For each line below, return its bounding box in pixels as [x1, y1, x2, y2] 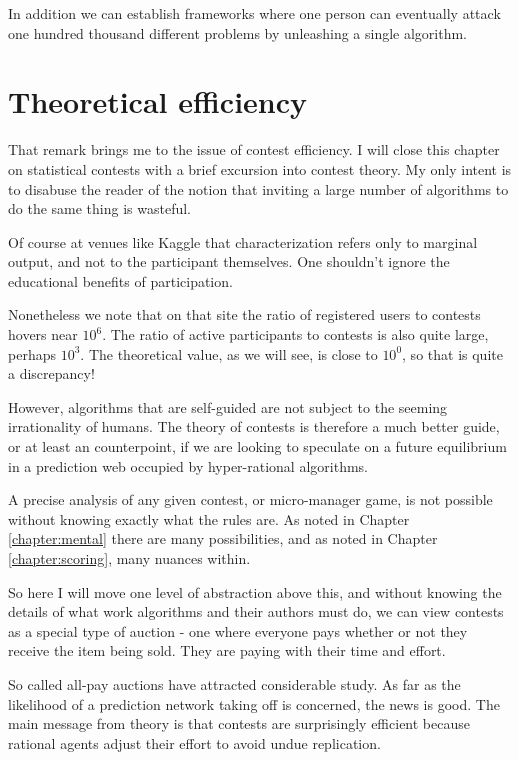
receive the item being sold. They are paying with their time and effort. [8, 640, 446, 661]
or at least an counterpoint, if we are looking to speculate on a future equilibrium [8, 436, 507, 457]
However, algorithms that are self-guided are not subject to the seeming [8, 396, 448, 417]
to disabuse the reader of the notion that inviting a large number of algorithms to [8, 178, 509, 199]
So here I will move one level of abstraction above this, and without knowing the [8, 581, 502, 602]
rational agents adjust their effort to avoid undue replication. [8, 732, 381, 753]
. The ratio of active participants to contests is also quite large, [102, 324, 489, 345]
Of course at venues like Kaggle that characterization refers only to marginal [8, 231, 478, 252]
